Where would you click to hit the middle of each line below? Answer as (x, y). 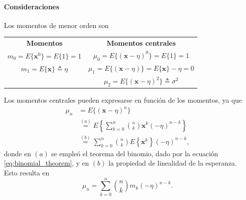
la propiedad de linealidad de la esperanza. (173, 163)
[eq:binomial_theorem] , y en (47, 163)
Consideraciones (32, 6)
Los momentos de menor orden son (56, 25)
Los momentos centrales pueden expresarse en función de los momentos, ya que (123, 100)
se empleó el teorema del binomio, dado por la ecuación (135, 153)
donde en (18, 153)
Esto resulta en (27, 172)
